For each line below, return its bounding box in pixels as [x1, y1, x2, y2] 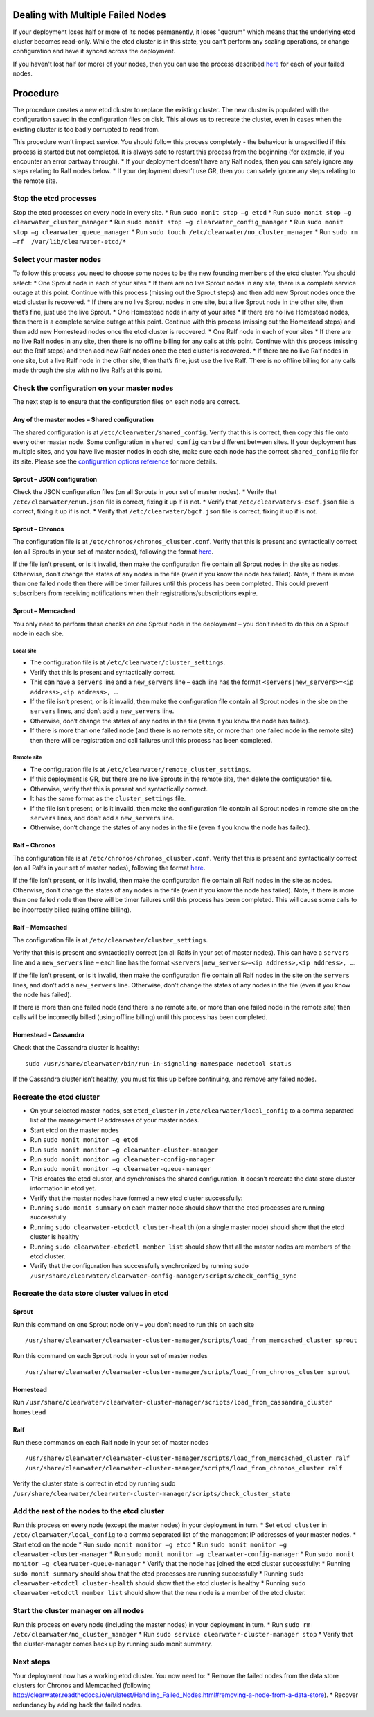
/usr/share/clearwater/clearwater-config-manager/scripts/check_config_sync [30, 1271, 297, 1280]
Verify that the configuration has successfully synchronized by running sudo [30, 1262, 249, 1270]
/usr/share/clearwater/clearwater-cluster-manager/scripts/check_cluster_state [12, 1490, 291, 1497]
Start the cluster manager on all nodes [12, 1606, 145, 1616]
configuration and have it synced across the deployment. [12, 47, 176, 55]
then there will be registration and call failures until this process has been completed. [30, 736, 273, 744]
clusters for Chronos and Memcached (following [12, 1681, 152, 1689]
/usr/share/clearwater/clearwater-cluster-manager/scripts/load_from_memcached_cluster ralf [25, 1454, 350, 1462]
